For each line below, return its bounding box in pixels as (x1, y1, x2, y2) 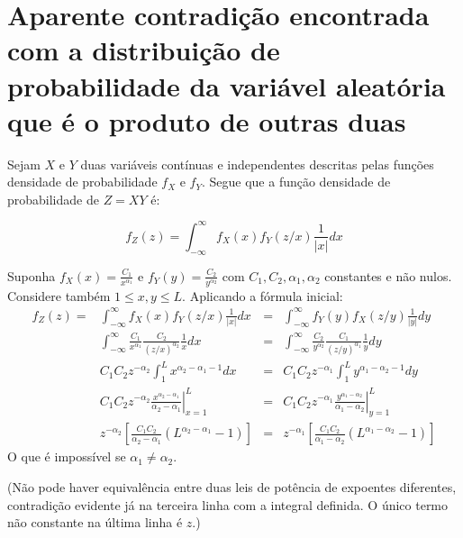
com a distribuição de (7, 32, 280, 68)
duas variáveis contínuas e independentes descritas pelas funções (80, 154, 434, 173)
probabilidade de (7, 189, 99, 208)
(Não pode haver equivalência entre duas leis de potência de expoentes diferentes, (7, 477, 457, 496)
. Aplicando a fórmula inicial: (182, 286, 343, 305)
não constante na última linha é (7, 513, 183, 532)
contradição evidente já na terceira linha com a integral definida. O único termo (7, 495, 449, 514)
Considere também (7, 286, 111, 305)
